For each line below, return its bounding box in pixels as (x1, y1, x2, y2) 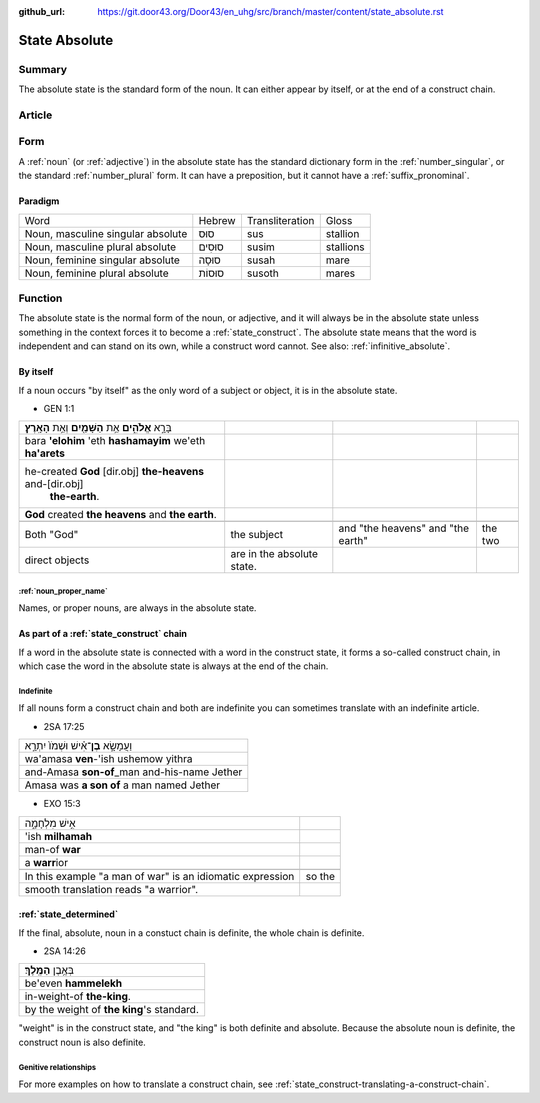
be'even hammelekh (24, 976, 123, 990)
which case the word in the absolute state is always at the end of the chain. (18, 660, 329, 672)
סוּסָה (198, 253, 222, 267)
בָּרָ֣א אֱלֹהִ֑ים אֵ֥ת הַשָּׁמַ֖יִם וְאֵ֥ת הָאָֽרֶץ (24, 421, 172, 435)
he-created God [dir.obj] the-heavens (24, 465, 205, 479)
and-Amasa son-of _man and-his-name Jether (24, 765, 243, 779)
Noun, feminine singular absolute (24, 253, 180, 267)
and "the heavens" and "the (338, 521, 470, 535)
